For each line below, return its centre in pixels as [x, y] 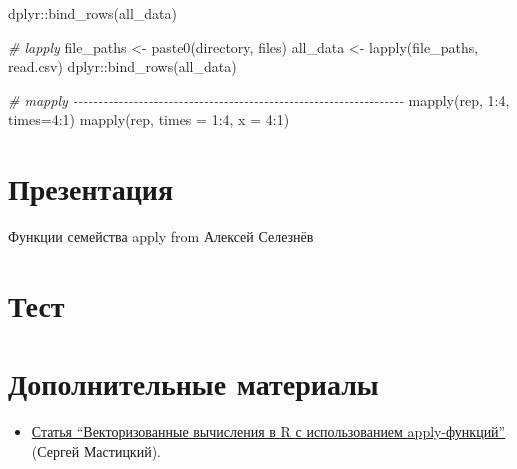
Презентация [91, 188]
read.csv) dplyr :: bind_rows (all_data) [122, 66]
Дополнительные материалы [193, 383]
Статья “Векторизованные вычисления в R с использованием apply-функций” [268, 431]
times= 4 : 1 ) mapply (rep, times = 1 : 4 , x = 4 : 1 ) [149, 119]
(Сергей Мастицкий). [96, 450]
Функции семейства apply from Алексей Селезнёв [161, 236]
